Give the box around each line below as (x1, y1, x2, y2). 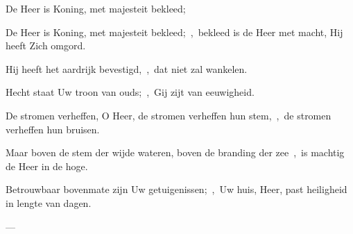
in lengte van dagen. (6, 195, 92, 210)
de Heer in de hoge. (6, 158, 88, 173)
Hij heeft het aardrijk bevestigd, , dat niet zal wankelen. (6, 61, 248, 76)
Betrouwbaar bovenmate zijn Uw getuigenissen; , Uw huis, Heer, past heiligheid (6, 182, 347, 197)
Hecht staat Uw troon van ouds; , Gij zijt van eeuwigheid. (6, 85, 255, 99)
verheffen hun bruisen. (6, 122, 100, 136)
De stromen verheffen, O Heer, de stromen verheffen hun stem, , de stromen (6, 108, 332, 122)
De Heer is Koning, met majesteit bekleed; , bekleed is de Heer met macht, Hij (6, 24, 343, 39)
